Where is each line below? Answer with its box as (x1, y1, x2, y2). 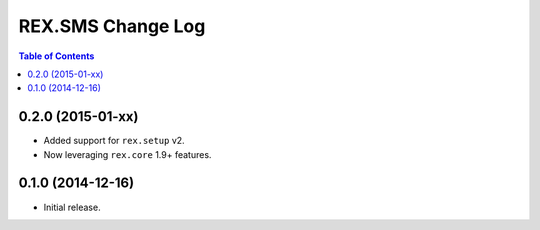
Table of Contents (18, 50, 95, 62)
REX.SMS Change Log (18, 15, 206, 37)
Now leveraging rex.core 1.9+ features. (43, 148, 212, 160)
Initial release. (43, 201, 101, 213)
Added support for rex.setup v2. (43, 135, 185, 147)
